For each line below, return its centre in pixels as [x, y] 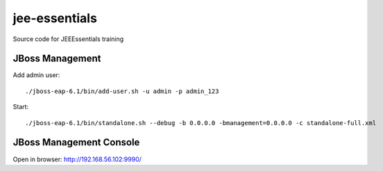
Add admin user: [36, 75]
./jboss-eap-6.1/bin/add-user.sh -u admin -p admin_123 [122, 91]
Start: [21, 107]
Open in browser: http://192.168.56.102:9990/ [77, 159]
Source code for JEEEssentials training [68, 39]
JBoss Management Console [76, 142]
